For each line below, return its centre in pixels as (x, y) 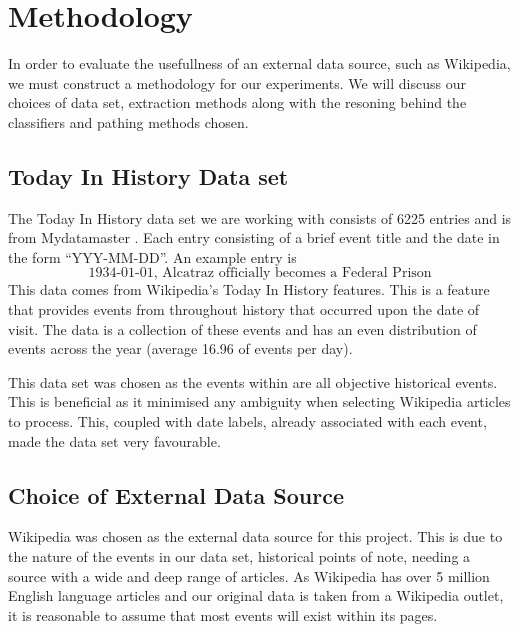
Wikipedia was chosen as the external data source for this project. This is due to (255, 536)
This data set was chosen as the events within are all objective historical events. (253, 381)
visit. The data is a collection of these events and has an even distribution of (242, 328)
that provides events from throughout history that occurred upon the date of (244, 309)
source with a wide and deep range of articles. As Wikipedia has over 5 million (249, 575)
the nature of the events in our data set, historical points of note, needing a (239, 556)
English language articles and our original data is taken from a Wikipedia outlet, (256, 595)
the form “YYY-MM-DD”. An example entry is (152, 256)
